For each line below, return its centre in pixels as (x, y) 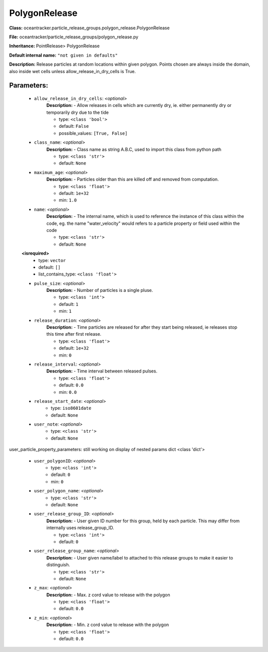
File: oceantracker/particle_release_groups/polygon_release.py (74, 37)
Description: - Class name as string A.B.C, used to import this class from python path (134, 149)
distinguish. (58, 565)
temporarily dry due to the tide (78, 112)
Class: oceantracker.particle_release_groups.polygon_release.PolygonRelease (89, 28)
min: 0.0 (68, 392)
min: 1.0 (68, 200)
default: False (74, 126)
